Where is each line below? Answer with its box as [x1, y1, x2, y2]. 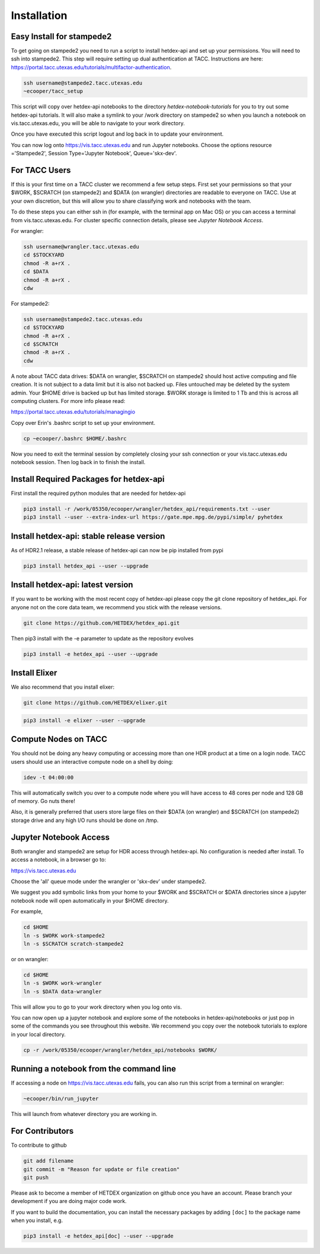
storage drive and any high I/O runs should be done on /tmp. [11, 817, 159, 824]
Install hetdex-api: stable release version [11, 531, 165, 541]
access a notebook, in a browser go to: [11, 856, 106, 863]
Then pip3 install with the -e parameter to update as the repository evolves [11, 635, 194, 642]
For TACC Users [11, 165, 71, 175]
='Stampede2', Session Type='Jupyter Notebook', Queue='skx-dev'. [11, 150, 177, 157]
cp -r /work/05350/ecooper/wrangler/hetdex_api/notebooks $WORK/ [23, 1047, 217, 1053]
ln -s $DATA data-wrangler [23, 988, 102, 995]
